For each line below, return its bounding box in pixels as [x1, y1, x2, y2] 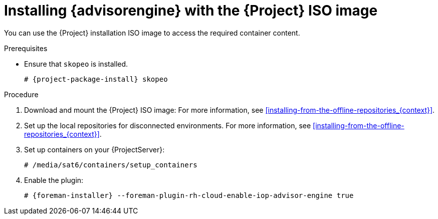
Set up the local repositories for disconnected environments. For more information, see [24, 121, 311, 130]
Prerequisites [4, 44, 48, 53]
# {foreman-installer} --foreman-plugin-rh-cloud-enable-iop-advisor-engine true [24, 191, 354, 199]
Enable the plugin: [24, 175, 84, 184]
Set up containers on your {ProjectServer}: [24, 145, 165, 154]
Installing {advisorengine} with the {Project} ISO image [4, 2, 378, 19]
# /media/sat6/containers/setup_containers [24, 160, 197, 169]
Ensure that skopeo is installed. [24, 59, 128, 68]
